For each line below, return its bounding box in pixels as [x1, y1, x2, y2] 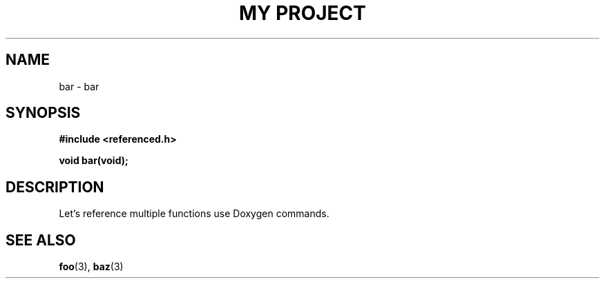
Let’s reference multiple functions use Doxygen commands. [59, 207, 329, 220]
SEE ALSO [6, 231, 76, 249]
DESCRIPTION [6, 178, 104, 196]
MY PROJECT [238, 1, 367, 25]
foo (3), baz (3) [59, 261, 124, 273]
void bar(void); [59, 154, 128, 167]
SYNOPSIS [6, 104, 81, 122]
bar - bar [59, 80, 99, 92]
